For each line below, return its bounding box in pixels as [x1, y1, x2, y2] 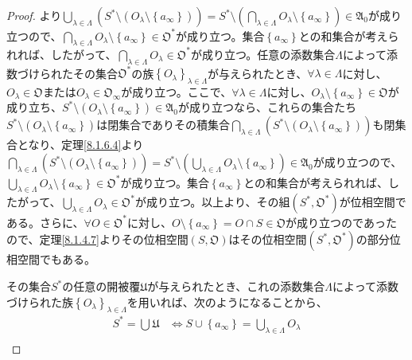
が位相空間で [339, 194, 406, 210]
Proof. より [6, 7, 62, 23]
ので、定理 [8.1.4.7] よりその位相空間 [6, 231, 189, 248]
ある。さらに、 [6, 213, 84, 230]
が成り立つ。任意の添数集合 [190, 45, 336, 62]
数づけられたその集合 [6, 65, 118, 81]
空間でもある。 [17, 251, 95, 268]
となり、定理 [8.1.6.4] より [17, 136, 144, 153]
